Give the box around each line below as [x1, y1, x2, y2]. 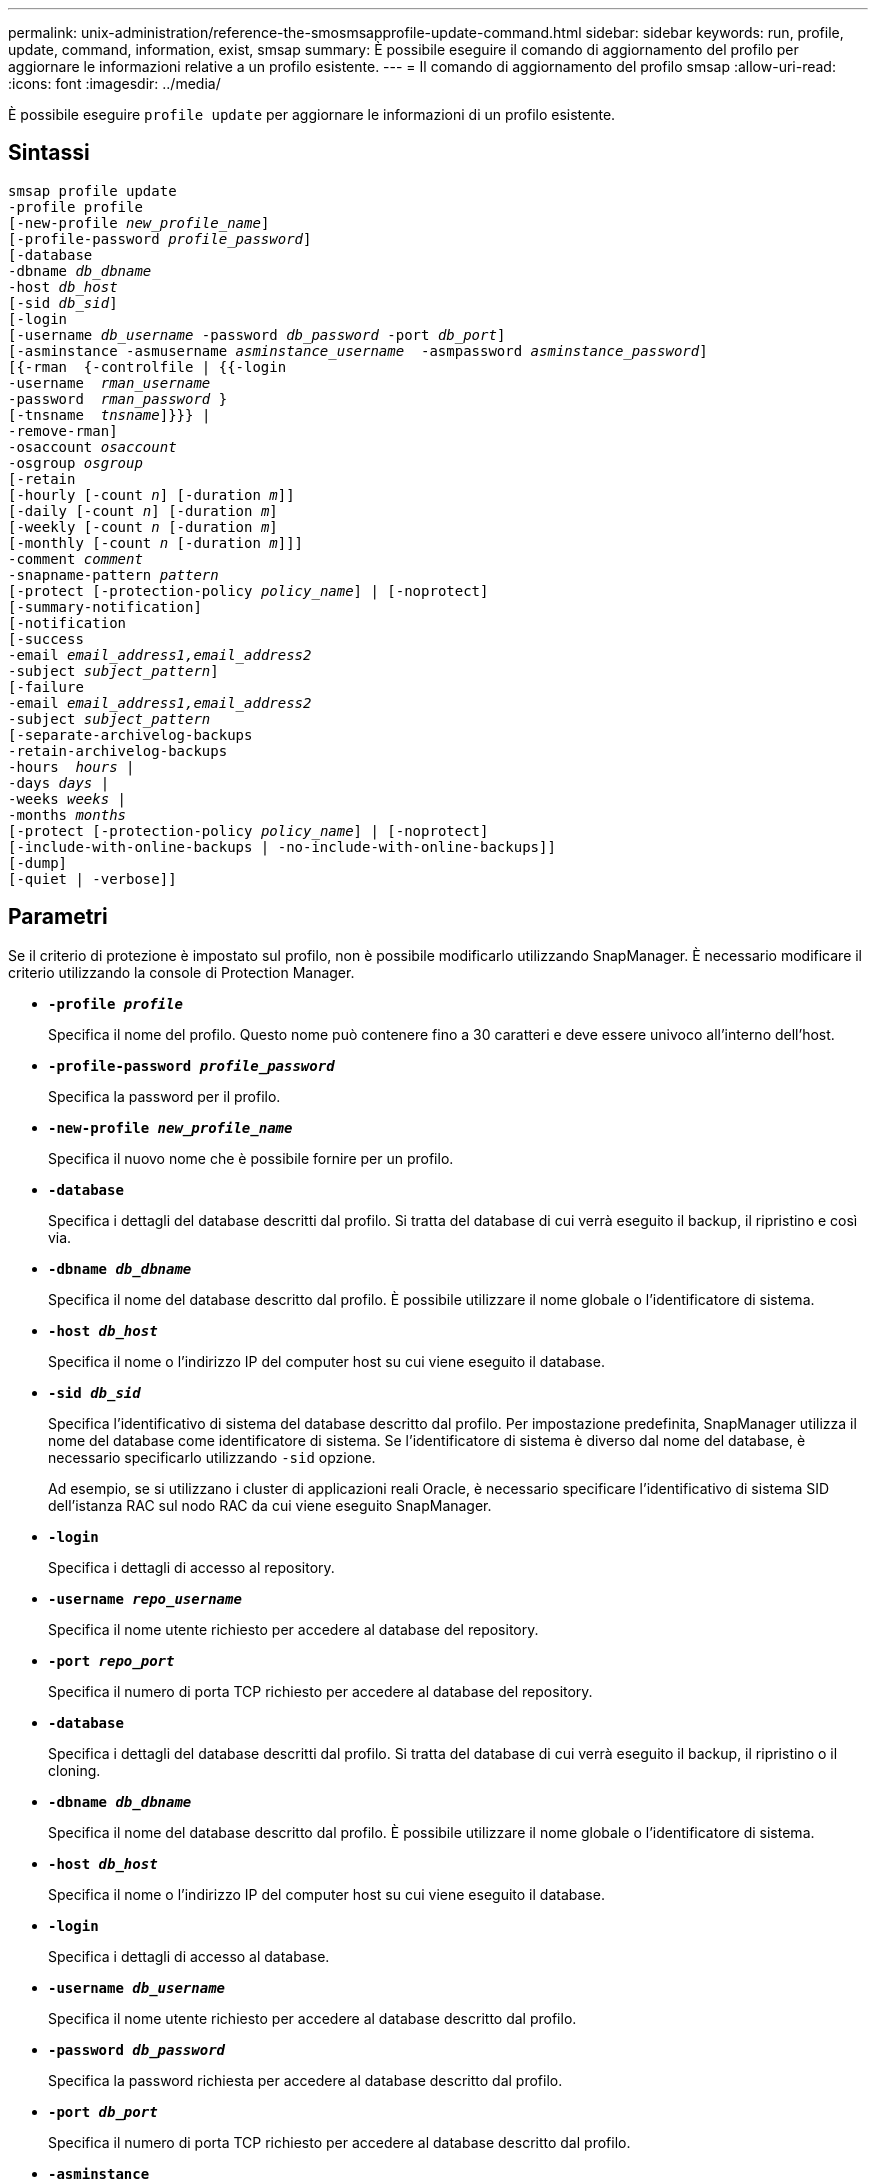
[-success [8, 630, 84, 647]
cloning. [48, 1761, 101, 1779]
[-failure [8, 678, 84, 695]
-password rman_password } [8, 390, 228, 407]
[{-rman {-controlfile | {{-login [8, 358, 287, 375]
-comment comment [8, 550, 143, 567]
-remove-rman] [8, 422, 118, 439]
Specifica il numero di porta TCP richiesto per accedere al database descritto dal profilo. [48, 2133, 631, 2151]
